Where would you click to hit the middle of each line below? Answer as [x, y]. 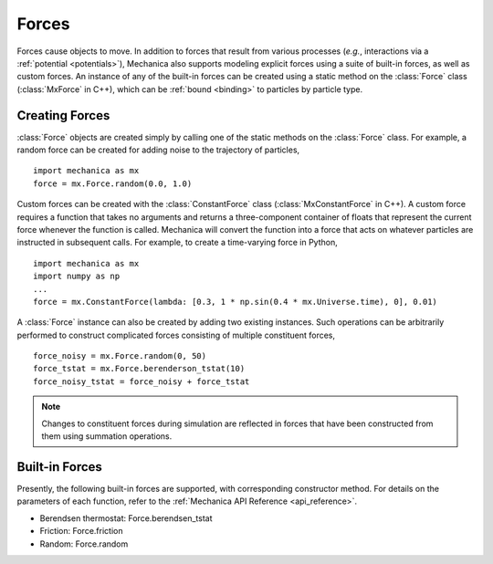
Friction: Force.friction [81, 531]
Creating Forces [63, 115]
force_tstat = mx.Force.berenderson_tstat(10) [139, 369]
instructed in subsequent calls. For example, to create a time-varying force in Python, [177, 243]
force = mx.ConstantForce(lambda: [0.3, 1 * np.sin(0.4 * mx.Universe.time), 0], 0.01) [236, 302]
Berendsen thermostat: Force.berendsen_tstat [126, 518]
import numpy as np [77, 277]
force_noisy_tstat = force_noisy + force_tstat [142, 381]
